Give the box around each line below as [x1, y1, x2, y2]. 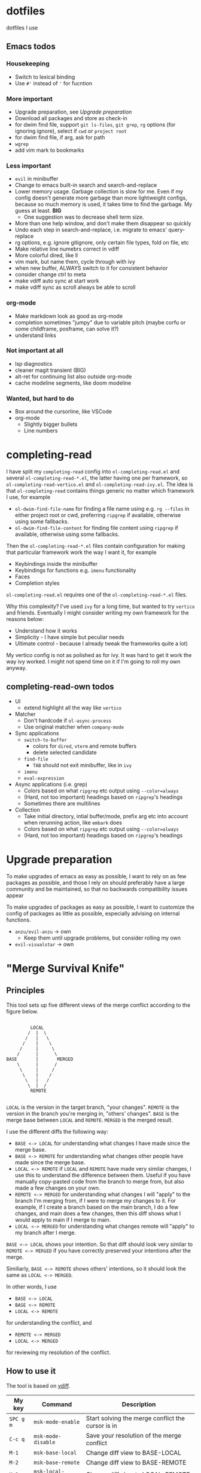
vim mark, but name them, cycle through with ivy [14, 258, 136, 266]
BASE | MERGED [6, 1056, 74, 1062]
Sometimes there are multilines [23, 800, 100, 807]
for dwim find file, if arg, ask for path [14, 133, 105, 141]
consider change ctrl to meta [14, 271, 87, 278]
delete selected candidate [32, 749, 97, 756]
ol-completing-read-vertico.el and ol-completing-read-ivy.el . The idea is [6, 481, 193, 488]
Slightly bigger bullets [23, 421, 78, 428]
